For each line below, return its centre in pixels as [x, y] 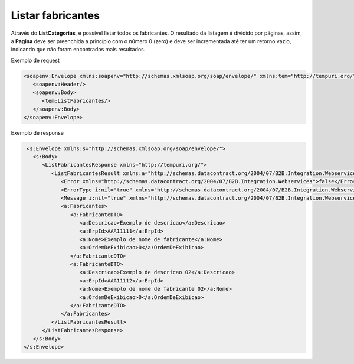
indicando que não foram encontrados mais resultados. [78, 50]
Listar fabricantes [55, 15]
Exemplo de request [35, 60]
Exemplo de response [37, 132]
